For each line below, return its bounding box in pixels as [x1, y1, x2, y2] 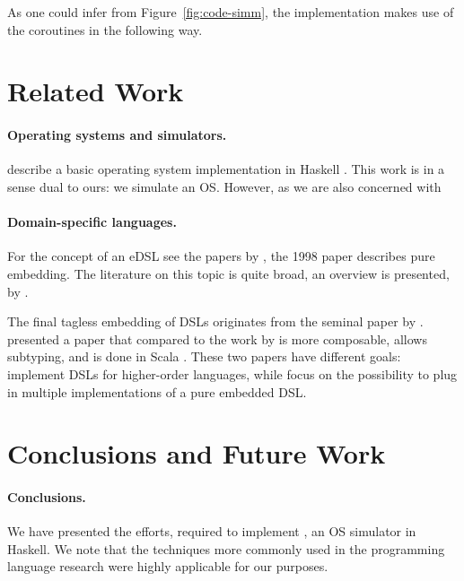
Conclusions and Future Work [7, 435, 386, 472]
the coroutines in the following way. [7, 20, 203, 39]
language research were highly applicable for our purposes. [7, 557, 328, 576]
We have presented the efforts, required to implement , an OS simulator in [7, 522, 416, 541]
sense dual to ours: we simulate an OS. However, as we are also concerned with [7, 177, 442, 195]
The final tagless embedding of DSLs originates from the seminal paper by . [7, 312, 424, 331]
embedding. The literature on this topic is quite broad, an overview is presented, [7, 264, 450, 282]
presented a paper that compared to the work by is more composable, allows [7, 329, 427, 348]
